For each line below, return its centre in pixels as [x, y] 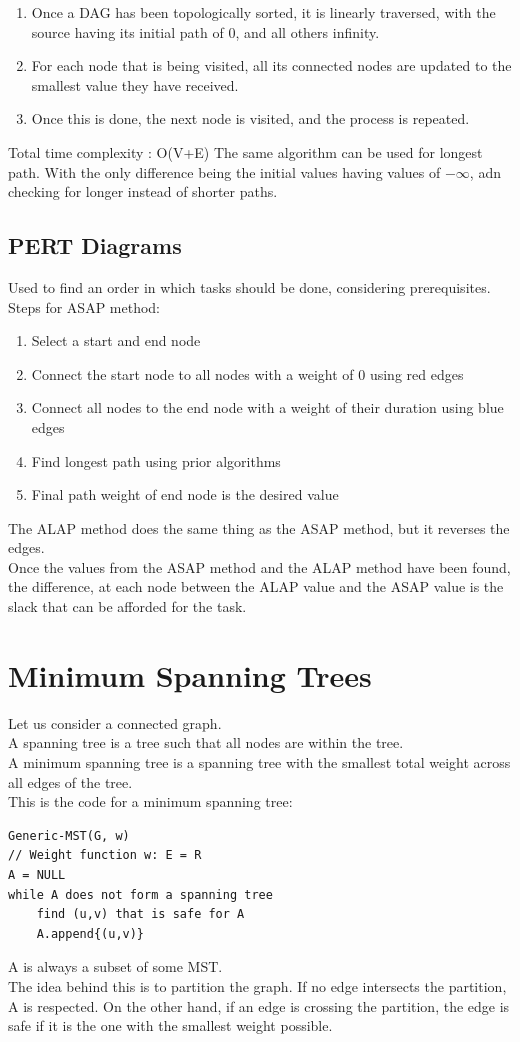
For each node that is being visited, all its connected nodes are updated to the [271, 65]
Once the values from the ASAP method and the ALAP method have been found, [259, 566]
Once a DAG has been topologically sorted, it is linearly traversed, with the [263, 12]
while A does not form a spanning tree [140, 894]
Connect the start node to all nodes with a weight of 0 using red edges [247, 373]
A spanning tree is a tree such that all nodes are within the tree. [206, 742]
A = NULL [37, 874]
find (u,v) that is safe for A [140, 914]
